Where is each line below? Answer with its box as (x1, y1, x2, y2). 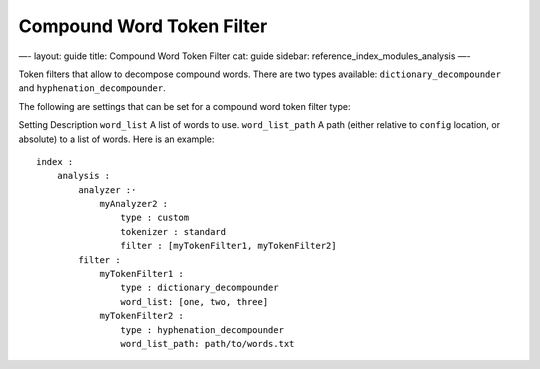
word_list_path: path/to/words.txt (120, 338, 295, 349)
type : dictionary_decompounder (120, 282, 279, 294)
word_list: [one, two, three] (120, 296, 269, 307)
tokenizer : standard (120, 226, 227, 237)
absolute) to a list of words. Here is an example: (18, 133, 215, 145)
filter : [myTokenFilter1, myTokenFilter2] (120, 240, 337, 252)
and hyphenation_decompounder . (18, 82, 166, 94)
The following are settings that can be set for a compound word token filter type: (18, 100, 351, 112)
